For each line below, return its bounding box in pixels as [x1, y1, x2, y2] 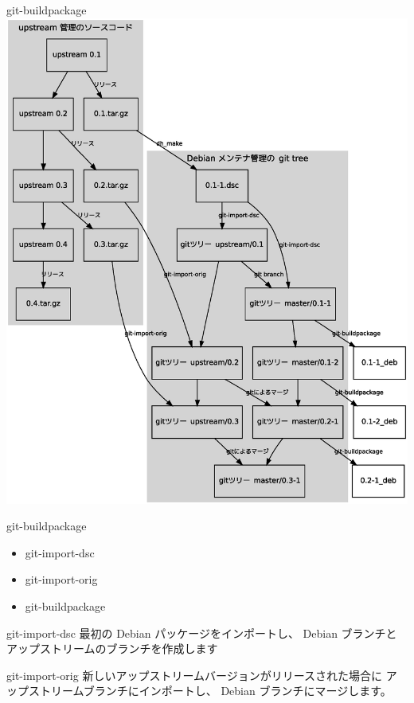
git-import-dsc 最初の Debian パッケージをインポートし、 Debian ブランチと [6, 624, 397, 641]
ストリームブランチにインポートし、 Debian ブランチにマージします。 [28, 682, 392, 699]
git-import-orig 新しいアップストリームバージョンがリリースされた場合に [6, 666, 382, 683]
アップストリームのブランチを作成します [6, 640, 218, 657]
